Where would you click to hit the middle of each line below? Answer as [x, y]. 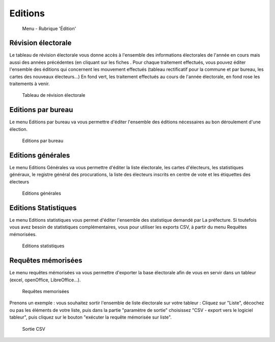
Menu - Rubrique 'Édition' [49, 29]
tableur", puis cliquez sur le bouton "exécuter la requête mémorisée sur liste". [91, 317]
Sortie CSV [34, 329]
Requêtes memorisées [46, 291]
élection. [19, 129]
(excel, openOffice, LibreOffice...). [45, 280]
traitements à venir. [30, 84]
